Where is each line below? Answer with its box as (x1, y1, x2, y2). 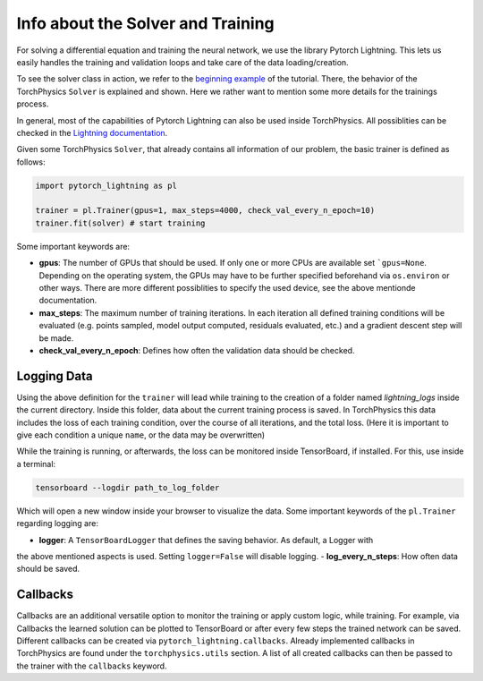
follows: (16, 157, 46, 167)
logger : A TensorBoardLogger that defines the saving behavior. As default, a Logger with (38, 534, 374, 545)
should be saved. (16, 564, 80, 575)
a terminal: (16, 458, 56, 469)
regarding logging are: (16, 518, 98, 529)
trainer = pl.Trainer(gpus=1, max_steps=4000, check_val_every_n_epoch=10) (35, 206, 376, 216)
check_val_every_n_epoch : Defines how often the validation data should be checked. (38, 345, 355, 355)
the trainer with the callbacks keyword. (16, 660, 167, 671)
